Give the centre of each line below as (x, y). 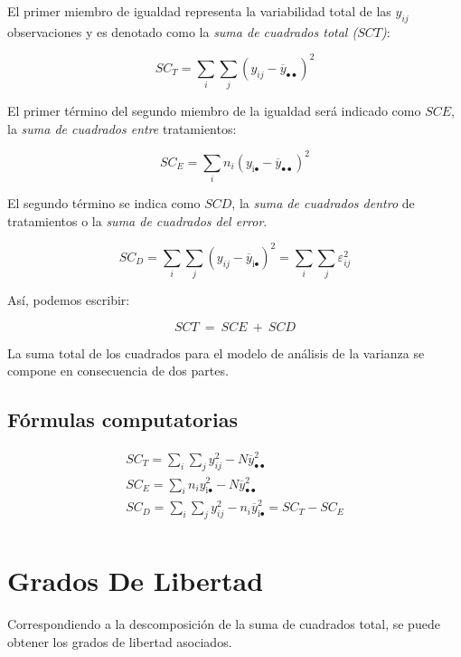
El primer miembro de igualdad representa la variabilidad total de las (199, 11)
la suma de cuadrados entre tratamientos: (122, 128)
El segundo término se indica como (104, 203)
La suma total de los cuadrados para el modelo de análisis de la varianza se (216, 352)
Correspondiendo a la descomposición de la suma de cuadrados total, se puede (224, 624)
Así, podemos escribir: (69, 300)
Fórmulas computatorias (123, 419)
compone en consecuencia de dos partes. (118, 371)
